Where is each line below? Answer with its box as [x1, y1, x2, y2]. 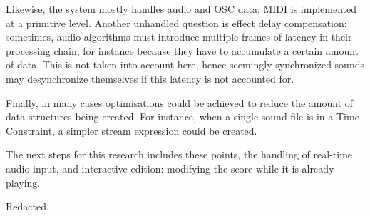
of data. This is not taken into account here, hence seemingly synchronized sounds [6, 57, 364, 72]
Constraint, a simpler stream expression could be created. [6, 123, 257, 138]
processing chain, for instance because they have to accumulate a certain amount [6, 43, 359, 58]
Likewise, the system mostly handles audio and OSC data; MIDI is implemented [6, 1, 356, 16]
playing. [6, 175, 41, 190]
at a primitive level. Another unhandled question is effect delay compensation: [6, 15, 347, 30]
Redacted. [6, 199, 49, 214]
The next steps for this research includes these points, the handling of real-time [6, 147, 353, 162]
